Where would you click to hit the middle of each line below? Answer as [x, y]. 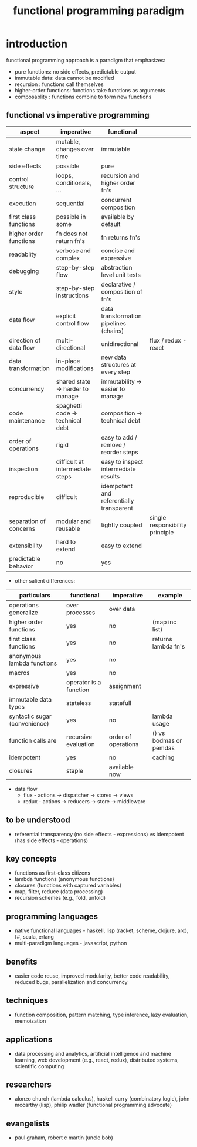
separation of [27, 521]
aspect [30, 132]
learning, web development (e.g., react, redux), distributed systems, [96, 1060]
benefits [22, 961]
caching [163, 757]
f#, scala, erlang [34, 937]
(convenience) [29, 723]
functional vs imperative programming [78, 115]
